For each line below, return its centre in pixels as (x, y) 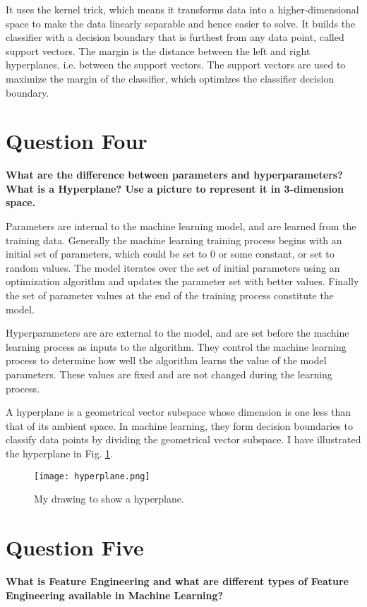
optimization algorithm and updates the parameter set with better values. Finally (182, 281)
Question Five (75, 547)
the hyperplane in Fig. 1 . (59, 453)
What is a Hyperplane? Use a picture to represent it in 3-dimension (175, 188)
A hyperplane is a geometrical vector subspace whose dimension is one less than (179, 412)
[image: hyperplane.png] (92, 476)
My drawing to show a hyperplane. (109, 499)
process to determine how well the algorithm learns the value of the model (166, 360)
